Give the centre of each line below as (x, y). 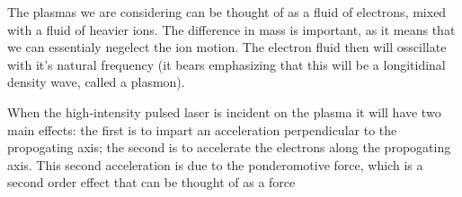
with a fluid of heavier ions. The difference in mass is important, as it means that (231, 29)
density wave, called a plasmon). (96, 82)
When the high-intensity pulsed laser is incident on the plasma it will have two (224, 111)
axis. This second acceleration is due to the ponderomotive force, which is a (215, 164)
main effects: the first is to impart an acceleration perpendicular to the (202, 129)
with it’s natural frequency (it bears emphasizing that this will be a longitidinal (227, 64)
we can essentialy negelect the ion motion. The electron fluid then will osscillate (227, 47)
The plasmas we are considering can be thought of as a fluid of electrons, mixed (227, 12)
